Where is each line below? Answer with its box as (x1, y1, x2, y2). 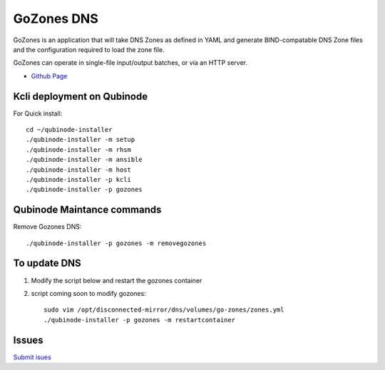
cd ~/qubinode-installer (26, 125, 113, 134)
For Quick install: (13, 109, 63, 118)
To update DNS (13, 257, 81, 269)
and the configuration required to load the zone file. (13, 45, 165, 53)
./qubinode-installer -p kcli (26, 175, 132, 183)
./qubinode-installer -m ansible (26, 155, 143, 164)
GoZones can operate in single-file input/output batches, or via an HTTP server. (13, 58, 247, 67)
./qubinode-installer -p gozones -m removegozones (26, 239, 207, 247)
